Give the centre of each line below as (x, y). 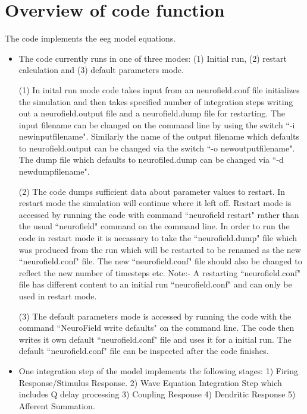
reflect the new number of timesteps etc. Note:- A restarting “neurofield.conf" (159, 272)
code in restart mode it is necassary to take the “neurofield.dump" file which (158, 238)
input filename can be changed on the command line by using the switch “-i (157, 124)
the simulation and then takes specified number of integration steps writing (156, 101)
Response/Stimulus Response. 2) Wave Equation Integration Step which (150, 382)
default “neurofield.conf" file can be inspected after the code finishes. (144, 351)
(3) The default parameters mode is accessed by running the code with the (155, 316)
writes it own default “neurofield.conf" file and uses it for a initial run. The (155, 339)
